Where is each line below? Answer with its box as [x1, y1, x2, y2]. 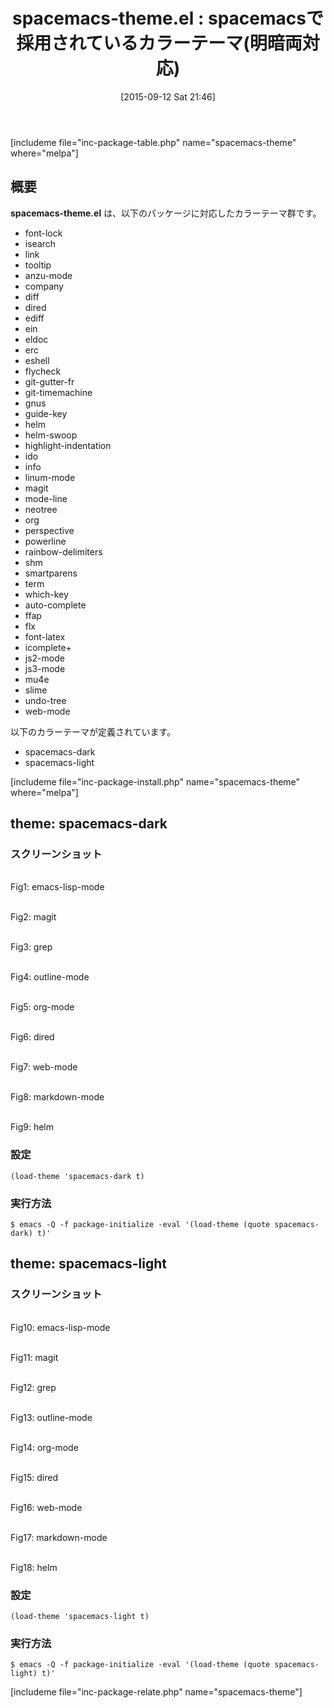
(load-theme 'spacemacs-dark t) [10, 1171, 145, 1181]
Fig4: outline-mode [10, 971, 90, 983]
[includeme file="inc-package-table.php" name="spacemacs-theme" [10, 136, 297, 148]
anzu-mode [24, 269, 73, 281]
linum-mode [24, 471, 76, 483]
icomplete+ [24, 641, 72, 653]
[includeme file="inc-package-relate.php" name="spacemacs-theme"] [10, 1686, 303, 1698]
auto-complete [24, 599, 87, 611]
